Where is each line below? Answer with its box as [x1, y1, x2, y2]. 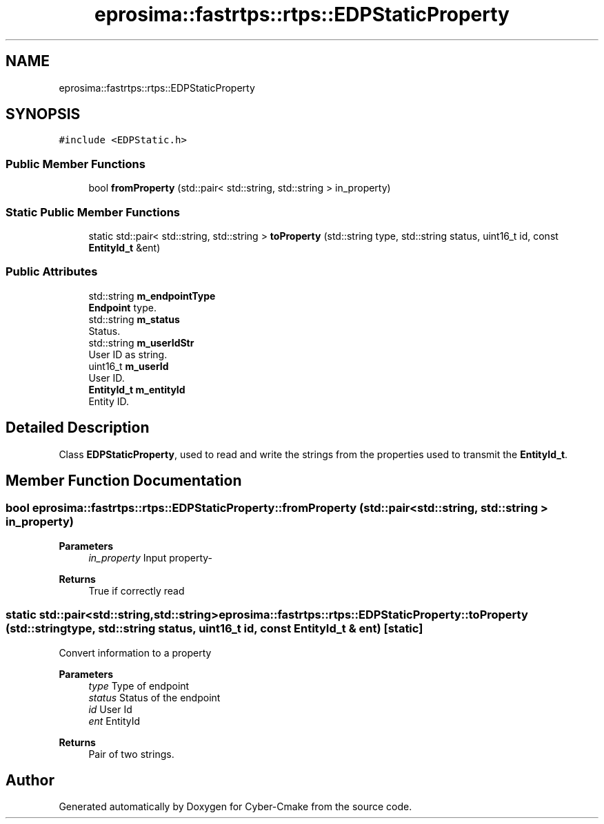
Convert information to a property [59, 646, 212, 659]
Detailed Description [6, 419, 150, 437]
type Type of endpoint [88, 679, 190, 692]
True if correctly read [88, 584, 185, 597]
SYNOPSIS [6, 105, 81, 123]
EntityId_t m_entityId [88, 383, 185, 395]
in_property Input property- [88, 551, 213, 564]
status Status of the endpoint [88, 691, 221, 703]
